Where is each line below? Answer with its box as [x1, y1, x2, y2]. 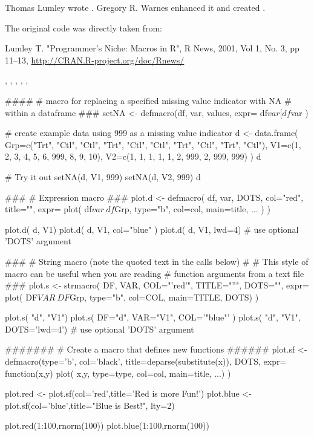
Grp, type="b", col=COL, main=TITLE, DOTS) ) [70, 290, 259, 303]
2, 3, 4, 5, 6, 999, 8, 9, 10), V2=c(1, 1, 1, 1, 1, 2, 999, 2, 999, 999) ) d [5, 150, 261, 163]
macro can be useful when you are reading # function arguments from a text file [5, 267, 304, 279]
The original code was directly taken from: [5, 21, 162, 34]
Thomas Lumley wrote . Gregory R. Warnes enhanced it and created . [5, 1, 266, 13]
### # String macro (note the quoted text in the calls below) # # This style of [5, 255, 309, 267]
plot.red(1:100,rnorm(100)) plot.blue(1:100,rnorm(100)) [5, 419, 209, 432]
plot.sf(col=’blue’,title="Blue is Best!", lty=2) [5, 399, 175, 411]
